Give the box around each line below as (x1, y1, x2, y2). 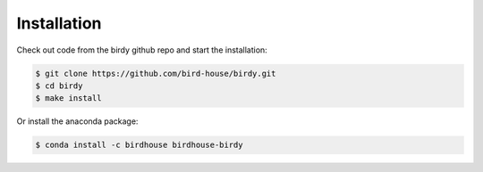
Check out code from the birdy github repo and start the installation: (16, 45, 267, 55)
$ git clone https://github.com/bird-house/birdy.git (35, 68, 276, 78)
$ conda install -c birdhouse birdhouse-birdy (35, 140, 243, 151)
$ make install (35, 94, 102, 103)
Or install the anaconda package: (16, 116, 139, 127)
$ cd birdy (35, 80, 83, 91)
